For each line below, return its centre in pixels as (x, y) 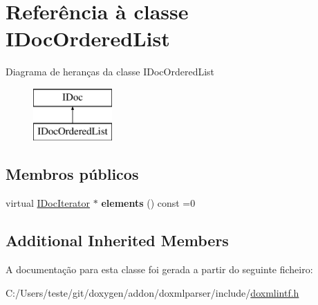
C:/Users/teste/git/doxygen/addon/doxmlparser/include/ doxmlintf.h (152, 292)
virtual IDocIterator (48, 203)
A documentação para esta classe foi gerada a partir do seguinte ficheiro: (159, 269)
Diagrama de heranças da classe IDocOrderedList (110, 72)
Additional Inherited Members (117, 240)
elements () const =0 (148, 203)
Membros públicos (72, 174)
